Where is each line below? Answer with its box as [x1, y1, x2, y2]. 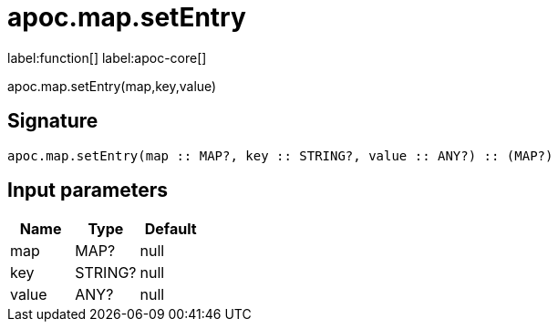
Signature [7, 109, 98, 133]
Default [144, 220, 197, 239]
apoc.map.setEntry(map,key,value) [7, 77, 217, 94]
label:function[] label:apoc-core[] [7, 49, 207, 66]
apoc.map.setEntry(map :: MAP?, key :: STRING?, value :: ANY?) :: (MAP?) [7, 148, 553, 163]
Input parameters [7, 179, 169, 202]
